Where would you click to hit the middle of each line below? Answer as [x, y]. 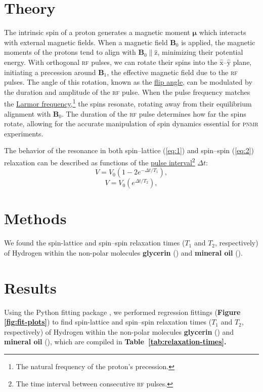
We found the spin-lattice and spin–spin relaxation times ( [95, 243]
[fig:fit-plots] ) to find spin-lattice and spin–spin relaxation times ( [108, 322]
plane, [242, 62]
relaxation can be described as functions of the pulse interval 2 [100, 161]
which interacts [223, 32]
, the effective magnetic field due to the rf [172, 72]
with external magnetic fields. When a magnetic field [86, 42]
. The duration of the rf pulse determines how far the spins [154, 113]
